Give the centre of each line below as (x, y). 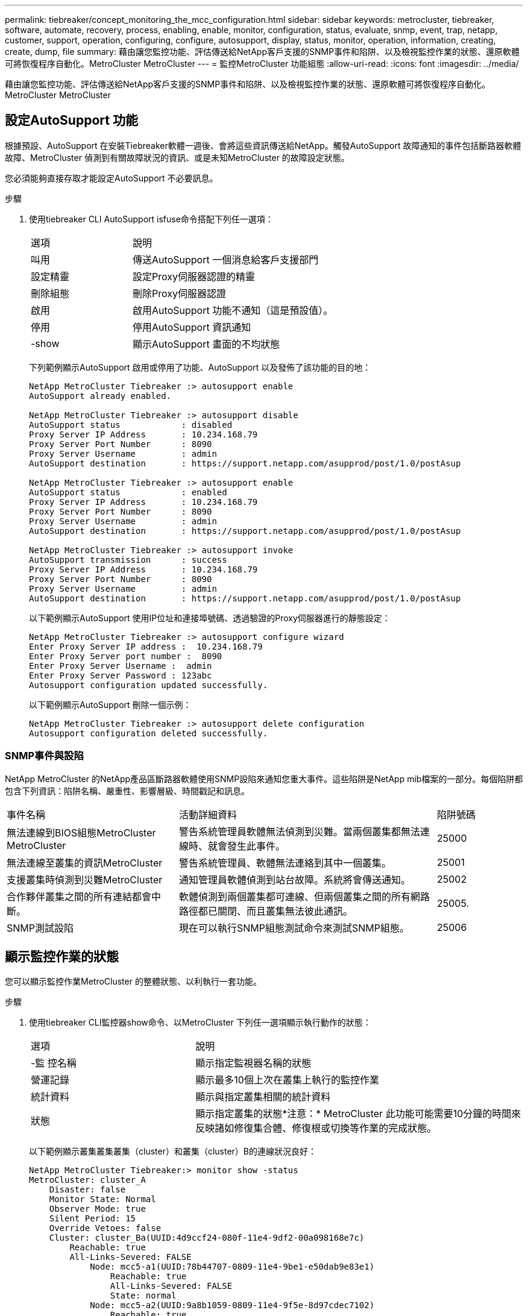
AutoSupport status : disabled (131, 425)
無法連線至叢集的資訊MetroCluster (85, 863)
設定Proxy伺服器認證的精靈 (194, 276)
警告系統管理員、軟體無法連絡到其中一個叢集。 (285, 863)
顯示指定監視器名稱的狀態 (253, 1063)
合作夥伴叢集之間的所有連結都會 (79, 896)
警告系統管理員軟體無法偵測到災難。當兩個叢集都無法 (299, 831)
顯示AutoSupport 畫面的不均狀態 (206, 344)
